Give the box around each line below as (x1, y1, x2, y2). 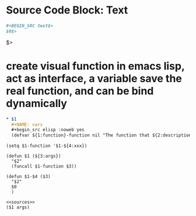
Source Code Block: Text (6, 4, 128, 17)
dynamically (6, 97, 67, 110)
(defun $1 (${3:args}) (6, 153, 61, 159)
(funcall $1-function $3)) (11, 163, 77, 170)
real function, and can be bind (6, 84, 154, 97)
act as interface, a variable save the (6, 71, 183, 85)
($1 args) (6, 204, 30, 211)
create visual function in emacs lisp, (6, 59, 185, 73)
